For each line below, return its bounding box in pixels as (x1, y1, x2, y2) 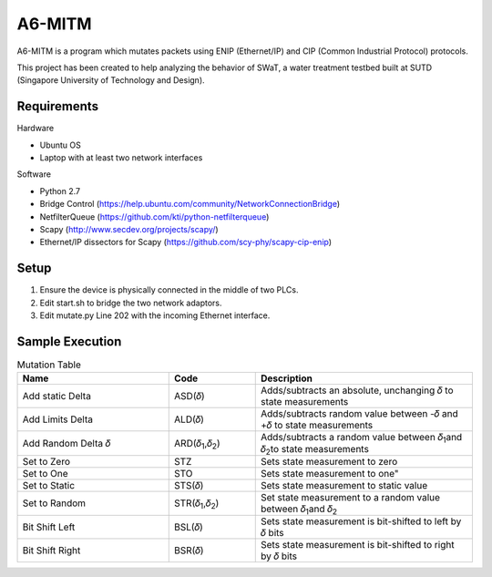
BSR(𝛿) (174, 543, 204, 556)
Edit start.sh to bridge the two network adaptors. (39, 297, 222, 308)
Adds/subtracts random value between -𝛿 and (261, 407, 459, 420)
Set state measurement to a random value (261, 491, 441, 504)
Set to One (22, 468, 68, 480)
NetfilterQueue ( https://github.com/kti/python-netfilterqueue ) (39, 211, 270, 222)
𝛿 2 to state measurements (261, 443, 369, 458)
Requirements (16, 98, 99, 114)
